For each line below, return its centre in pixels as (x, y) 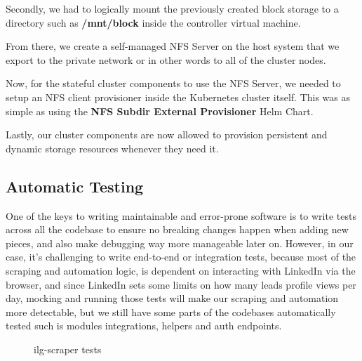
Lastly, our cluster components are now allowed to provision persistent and (167, 134)
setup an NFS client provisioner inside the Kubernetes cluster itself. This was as (178, 97)
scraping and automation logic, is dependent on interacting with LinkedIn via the (181, 270)
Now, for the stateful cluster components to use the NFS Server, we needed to (173, 83)
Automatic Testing (75, 186)
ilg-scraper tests (68, 349)
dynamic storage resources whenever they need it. (112, 148)
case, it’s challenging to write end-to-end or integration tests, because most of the (181, 257)
